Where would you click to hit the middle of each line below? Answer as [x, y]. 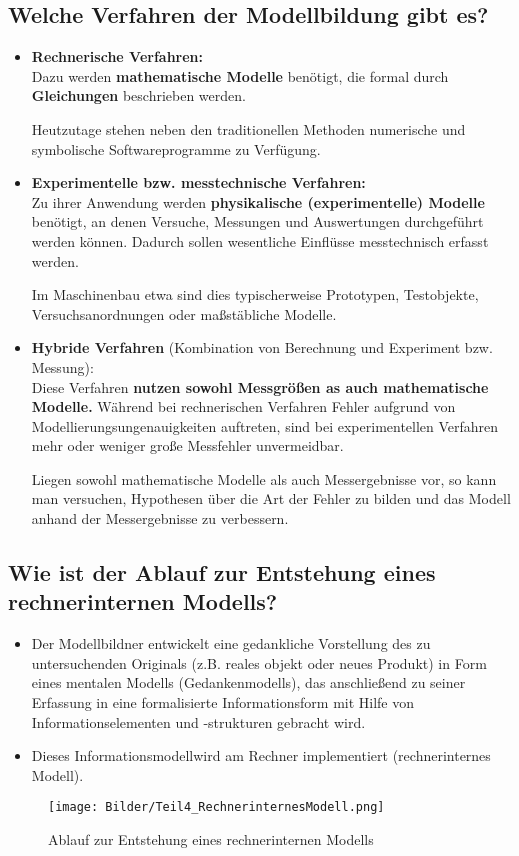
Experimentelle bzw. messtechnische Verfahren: [198, 182]
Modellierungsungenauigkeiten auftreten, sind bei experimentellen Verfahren [265, 425]
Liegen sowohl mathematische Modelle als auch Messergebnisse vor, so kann [264, 478]
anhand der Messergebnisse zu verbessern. [160, 518]
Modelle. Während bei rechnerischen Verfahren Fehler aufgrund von [243, 406]
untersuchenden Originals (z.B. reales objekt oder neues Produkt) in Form [259, 662]
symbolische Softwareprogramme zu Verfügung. [176, 148]
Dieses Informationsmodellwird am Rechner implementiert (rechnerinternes [261, 755]
